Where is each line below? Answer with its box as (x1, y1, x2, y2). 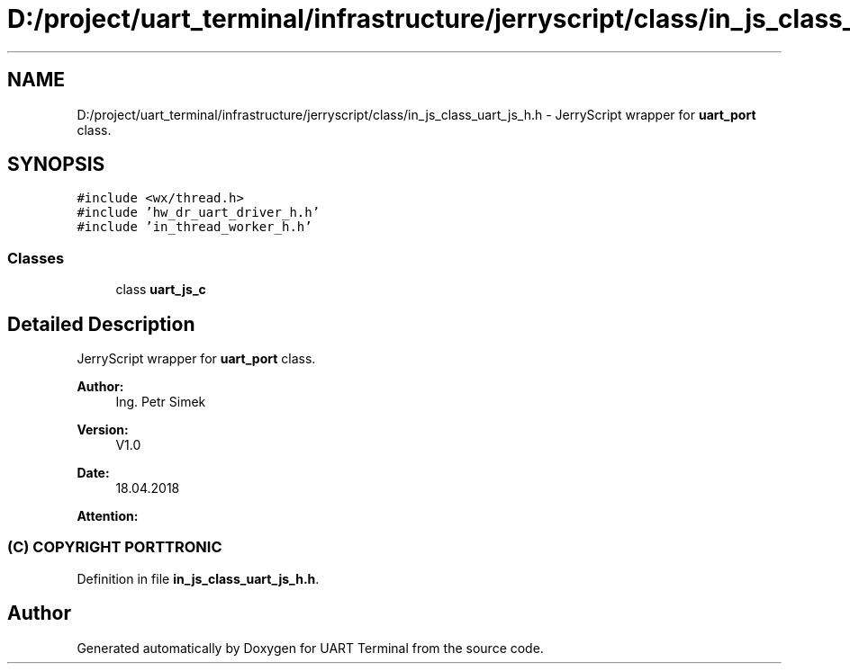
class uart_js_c (115, 282, 206, 298)
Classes (7, 248, 65, 267)
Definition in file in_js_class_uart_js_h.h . (77, 570, 320, 586)
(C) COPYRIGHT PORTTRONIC (7, 538, 222, 557)
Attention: (77, 508, 139, 524)
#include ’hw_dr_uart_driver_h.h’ (77, 205, 321, 220)
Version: (77, 422, 129, 438)
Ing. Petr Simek (115, 394, 206, 410)
